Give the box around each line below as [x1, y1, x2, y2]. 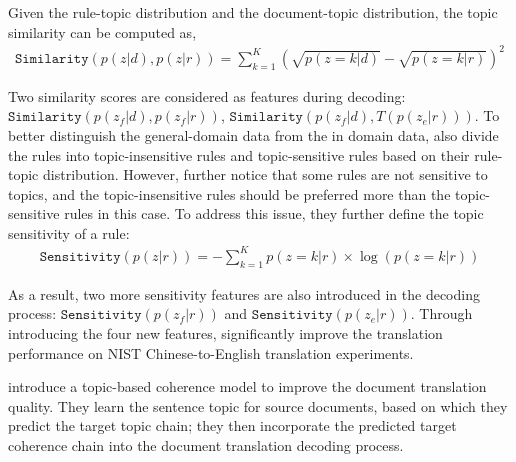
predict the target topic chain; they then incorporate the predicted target [8, 415, 457, 436]
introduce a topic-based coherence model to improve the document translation [8, 376, 487, 397]
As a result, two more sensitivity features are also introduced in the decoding [8, 283, 480, 304]
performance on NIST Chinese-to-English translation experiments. [8, 342, 414, 363]
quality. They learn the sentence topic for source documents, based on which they [8, 395, 508, 416]
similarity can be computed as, [8, 21, 197, 42]
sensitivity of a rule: [8, 222, 130, 243]
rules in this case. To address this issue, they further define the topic [64, 203, 484, 224]
